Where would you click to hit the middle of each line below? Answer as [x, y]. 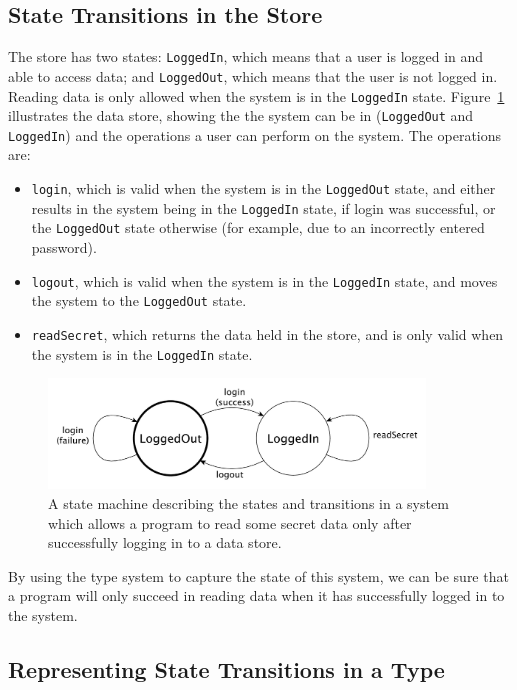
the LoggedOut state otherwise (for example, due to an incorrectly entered [258, 227]
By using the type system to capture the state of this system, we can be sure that [258, 575]
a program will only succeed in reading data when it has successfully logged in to [256, 595]
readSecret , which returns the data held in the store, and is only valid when [267, 333]
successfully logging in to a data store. [165, 542]
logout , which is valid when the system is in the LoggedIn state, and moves [264, 280]
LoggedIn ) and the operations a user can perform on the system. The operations [255, 134]
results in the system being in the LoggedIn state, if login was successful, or [263, 207]
